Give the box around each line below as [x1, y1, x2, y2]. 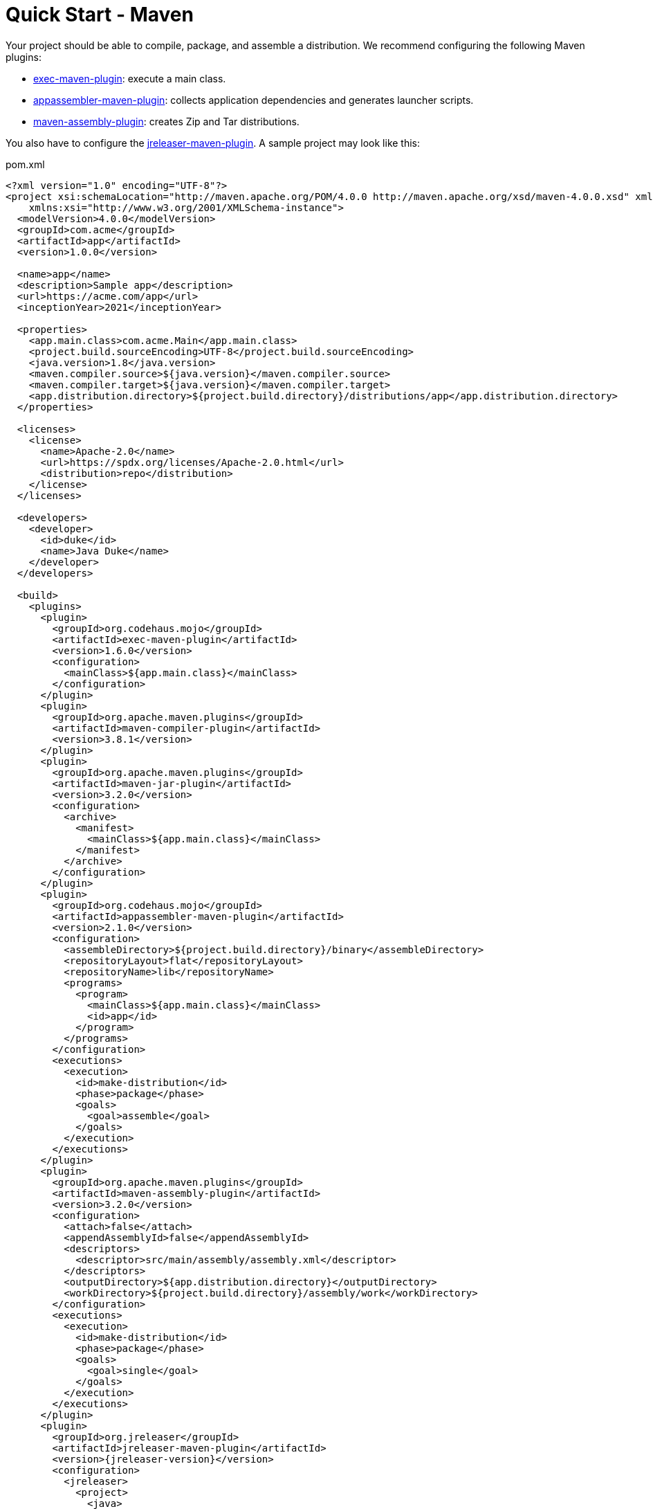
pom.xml [6, 158, 45, 170]
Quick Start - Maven [6, 3, 194, 26]
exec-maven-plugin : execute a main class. [33, 72, 226, 84]
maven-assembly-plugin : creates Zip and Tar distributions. [33, 115, 300, 127]
